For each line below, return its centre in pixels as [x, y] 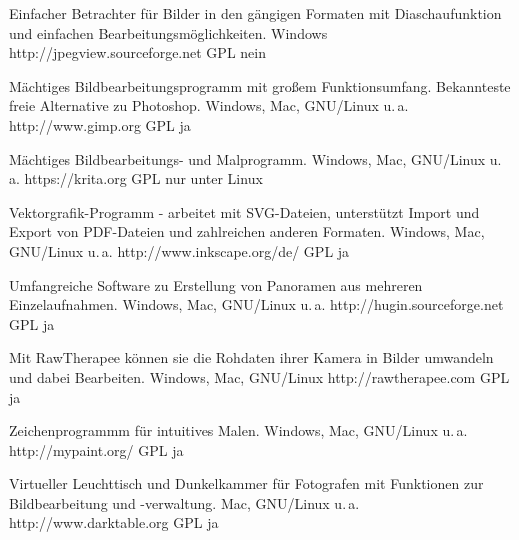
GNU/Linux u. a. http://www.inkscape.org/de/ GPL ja [179, 250]
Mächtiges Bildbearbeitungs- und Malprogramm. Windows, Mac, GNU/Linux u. [255, 158]
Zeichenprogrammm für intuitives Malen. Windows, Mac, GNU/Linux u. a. [238, 430]
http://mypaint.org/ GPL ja [96, 449]
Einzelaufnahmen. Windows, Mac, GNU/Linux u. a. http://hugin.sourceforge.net [256, 304]
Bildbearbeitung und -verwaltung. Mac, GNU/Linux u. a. [184, 502]
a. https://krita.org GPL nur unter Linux [136, 178]
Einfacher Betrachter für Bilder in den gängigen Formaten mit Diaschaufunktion [255, 13]
